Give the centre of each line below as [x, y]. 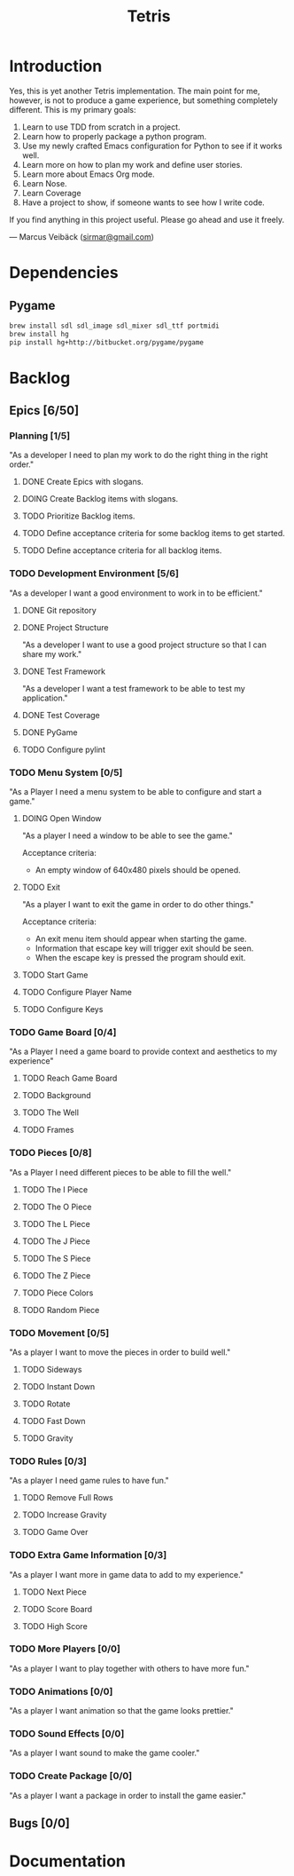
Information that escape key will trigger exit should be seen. [144, 948]
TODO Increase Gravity [64, 1515]
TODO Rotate [46, 1404]
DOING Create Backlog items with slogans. [100, 499]
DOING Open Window [62, 819]
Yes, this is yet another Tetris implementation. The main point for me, [135, 91]
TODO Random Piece [61, 1310]
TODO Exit [41, 887]
